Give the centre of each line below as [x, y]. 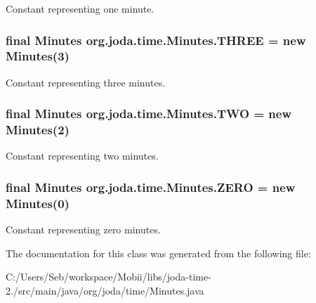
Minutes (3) [38, 56]
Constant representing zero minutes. [83, 230]
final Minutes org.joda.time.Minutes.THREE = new [156, 40]
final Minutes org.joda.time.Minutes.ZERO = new [151, 187]
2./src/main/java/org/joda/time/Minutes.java [105, 290]
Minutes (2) [38, 130]
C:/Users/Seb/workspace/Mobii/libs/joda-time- [108, 277]
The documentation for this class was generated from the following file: [158, 253]
